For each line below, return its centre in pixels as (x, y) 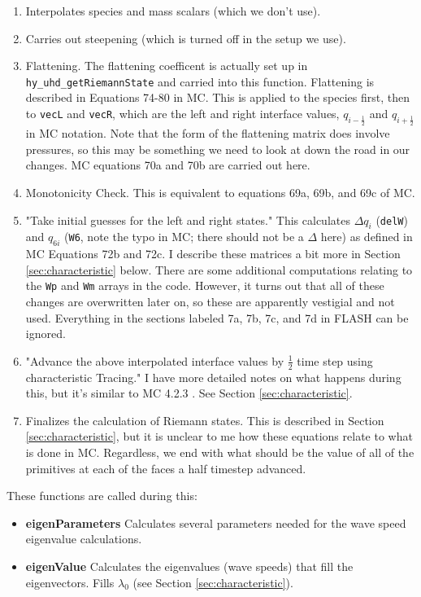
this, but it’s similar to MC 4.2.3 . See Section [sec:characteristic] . (189, 393)
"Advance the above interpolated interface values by (155, 360)
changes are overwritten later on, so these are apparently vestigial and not (210, 302)
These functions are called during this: (102, 496)
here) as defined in (367, 237)
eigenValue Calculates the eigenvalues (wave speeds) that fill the (189, 566)
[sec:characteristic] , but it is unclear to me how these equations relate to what (219, 436)
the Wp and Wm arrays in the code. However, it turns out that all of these (205, 285)
